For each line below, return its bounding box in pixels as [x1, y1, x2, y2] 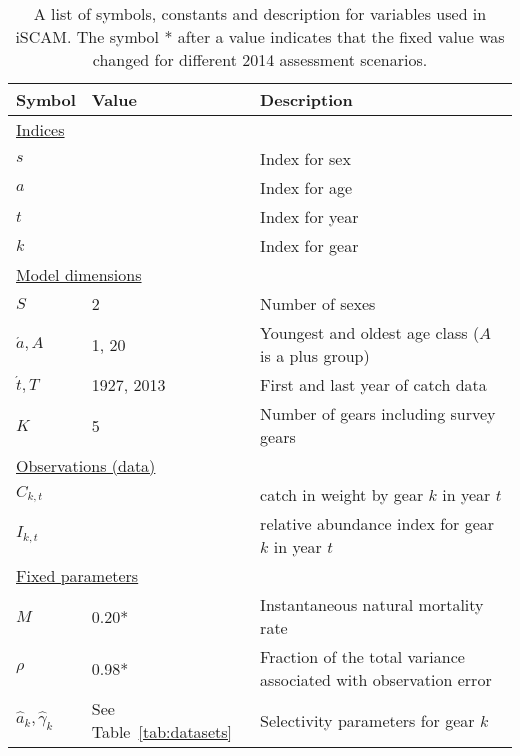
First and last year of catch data [260, 373, 487, 396]
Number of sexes [260, 292, 376, 315]
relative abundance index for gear [260, 512, 495, 535]
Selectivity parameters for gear [260, 708, 475, 732]
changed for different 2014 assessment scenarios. [92, 48, 428, 71]
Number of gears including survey [260, 402, 496, 425]
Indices [16, 118, 65, 141]
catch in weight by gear [260, 483, 424, 506]
